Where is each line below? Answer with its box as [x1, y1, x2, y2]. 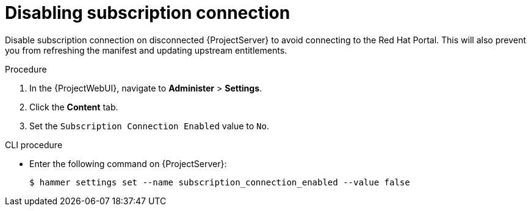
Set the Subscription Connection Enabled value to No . [29, 120, 269, 131]
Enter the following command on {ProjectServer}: [29, 158, 227, 169]
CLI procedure [5, 139, 63, 150]
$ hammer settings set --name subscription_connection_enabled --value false [29, 177, 410, 187]
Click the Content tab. [29, 101, 118, 112]
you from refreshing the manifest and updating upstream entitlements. [5, 45, 287, 55]
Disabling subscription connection [5, 2, 291, 23]
